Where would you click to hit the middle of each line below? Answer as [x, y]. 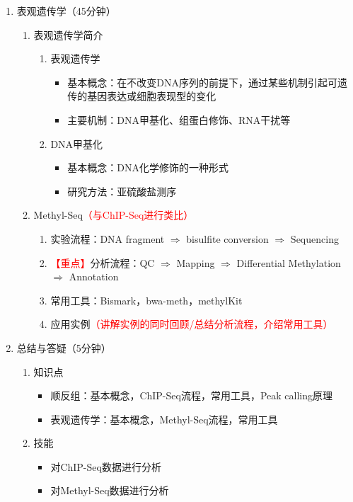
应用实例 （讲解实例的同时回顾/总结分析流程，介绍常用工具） [192, 324]
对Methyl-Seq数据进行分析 [110, 490]
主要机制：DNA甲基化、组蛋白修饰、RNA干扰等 [179, 119]
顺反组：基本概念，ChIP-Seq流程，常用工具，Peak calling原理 [192, 395]
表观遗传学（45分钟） [66, 11]
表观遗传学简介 [68, 34]
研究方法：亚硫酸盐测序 [122, 191]
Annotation [94, 276]
